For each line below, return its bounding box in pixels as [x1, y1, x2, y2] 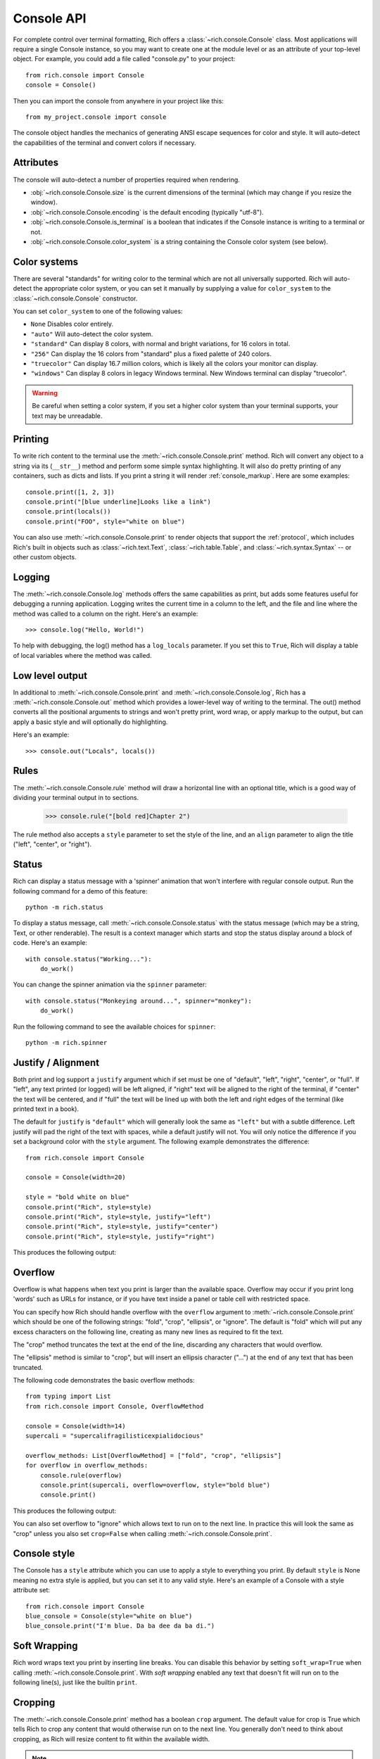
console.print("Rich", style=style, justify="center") [25, 1223, 219, 1231]
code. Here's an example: [13, 939, 88, 947]
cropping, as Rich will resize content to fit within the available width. [13, 1734, 210, 1743]
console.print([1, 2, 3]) [25, 488, 115, 496]
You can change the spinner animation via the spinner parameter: [13, 980, 207, 989]
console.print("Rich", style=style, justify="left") [25, 1212, 211, 1221]
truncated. [13, 1363, 44, 1371]
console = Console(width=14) [25, 1422, 126, 1430]
